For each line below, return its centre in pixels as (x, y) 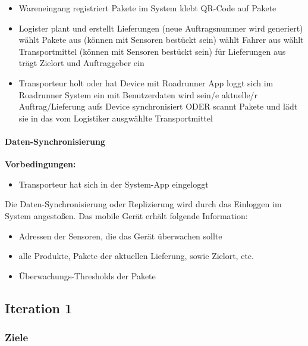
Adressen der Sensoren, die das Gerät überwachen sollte (120, 236)
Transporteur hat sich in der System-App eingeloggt (114, 184)
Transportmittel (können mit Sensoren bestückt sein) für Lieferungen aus (152, 51)
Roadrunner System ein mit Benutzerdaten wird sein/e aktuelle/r (138, 94)
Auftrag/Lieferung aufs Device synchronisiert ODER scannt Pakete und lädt (158, 106)
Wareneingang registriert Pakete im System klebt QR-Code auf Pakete (147, 8)
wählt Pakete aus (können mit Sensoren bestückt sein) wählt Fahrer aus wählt (161, 40)
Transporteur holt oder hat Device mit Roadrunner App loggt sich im (146, 82)
